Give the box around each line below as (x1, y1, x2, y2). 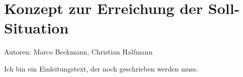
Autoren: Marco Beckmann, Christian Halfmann (4, 46, 153, 57)
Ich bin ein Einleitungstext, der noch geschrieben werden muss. (4, 63, 199, 73)
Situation (4, 17, 69, 38)
